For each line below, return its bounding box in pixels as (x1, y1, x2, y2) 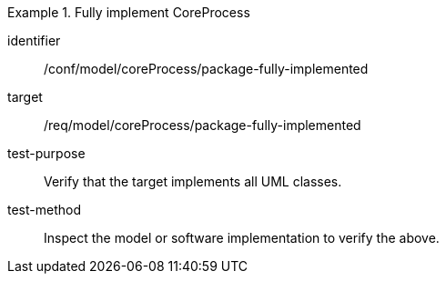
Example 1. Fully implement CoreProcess (7, 5, 250, 20)
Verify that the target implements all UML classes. (44, 174, 342, 189)
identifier (7, 33, 61, 48)
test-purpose (7, 146, 86, 161)
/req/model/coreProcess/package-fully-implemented (44, 117, 361, 133)
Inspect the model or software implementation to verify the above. (44, 230, 440, 246)
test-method (7, 202, 81, 217)
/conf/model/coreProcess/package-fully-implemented (44, 61, 369, 76)
